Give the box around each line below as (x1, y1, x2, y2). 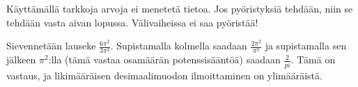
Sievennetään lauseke (6, 38, 96, 53)
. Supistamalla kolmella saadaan (110, 38, 247, 53)
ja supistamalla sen (265, 38, 347, 53)
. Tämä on (290, 52, 336, 67)
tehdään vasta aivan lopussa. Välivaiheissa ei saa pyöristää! (6, 15, 258, 29)
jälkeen (6, 52, 36, 67)
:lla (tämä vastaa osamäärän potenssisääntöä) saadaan (48, 52, 281, 67)
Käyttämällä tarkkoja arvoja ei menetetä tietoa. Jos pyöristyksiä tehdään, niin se (6, 1, 353, 15)
